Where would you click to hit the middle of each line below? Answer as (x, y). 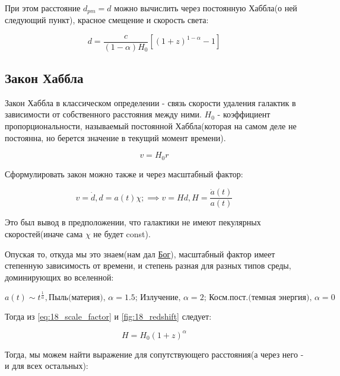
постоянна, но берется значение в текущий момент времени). (115, 137)
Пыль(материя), (77, 297)
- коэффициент (244, 114)
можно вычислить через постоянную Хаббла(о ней (206, 8)
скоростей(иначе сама (44, 233)
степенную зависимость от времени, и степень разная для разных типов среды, (148, 265)
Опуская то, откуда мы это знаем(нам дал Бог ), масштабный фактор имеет (140, 254)
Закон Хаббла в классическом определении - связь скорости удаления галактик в (150, 102)
